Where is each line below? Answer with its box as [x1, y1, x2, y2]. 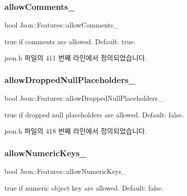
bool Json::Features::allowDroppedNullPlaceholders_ [4, 93, 163, 103]
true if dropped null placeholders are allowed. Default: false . [4, 109, 184, 119]
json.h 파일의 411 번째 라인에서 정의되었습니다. [4, 53, 147, 63]
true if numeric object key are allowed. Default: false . [4, 182, 164, 193]
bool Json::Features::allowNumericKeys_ [4, 166, 127, 176]
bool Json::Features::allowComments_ [4, 20, 118, 30]
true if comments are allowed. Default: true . [4, 36, 136, 46]
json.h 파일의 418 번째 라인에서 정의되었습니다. [4, 126, 147, 136]
